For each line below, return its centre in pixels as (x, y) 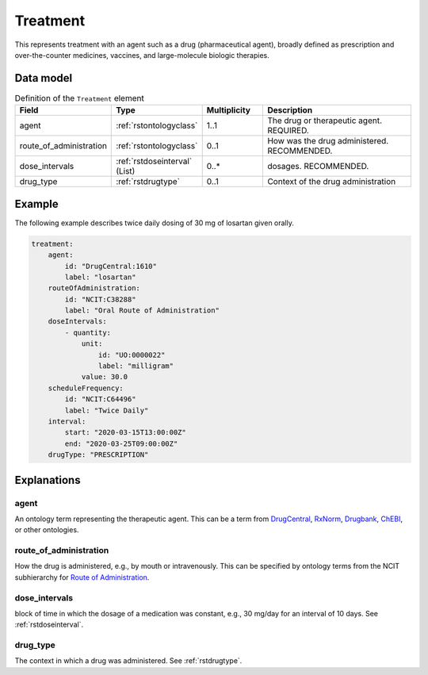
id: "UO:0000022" (132, 355)
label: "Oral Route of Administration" (142, 311)
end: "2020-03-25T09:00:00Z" (121, 443)
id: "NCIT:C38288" (100, 299)
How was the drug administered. (328, 141)
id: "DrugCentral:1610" (111, 266)
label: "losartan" (100, 277)
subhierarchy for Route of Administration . (82, 577)
